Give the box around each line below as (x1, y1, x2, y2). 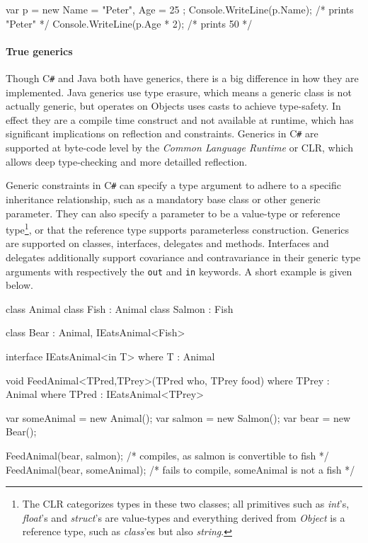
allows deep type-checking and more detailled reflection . (6, 154, 248, 168)
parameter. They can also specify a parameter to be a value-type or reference (6, 205, 340, 220)
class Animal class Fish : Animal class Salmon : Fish (6, 301, 234, 316)
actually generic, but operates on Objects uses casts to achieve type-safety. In (6, 98, 341, 113)
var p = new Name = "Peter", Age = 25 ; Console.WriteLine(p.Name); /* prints (6, 2, 354, 16)
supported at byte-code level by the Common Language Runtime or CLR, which (6, 140, 353, 155)
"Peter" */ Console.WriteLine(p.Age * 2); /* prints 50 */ (6, 16, 253, 30)
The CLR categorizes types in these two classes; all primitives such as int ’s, (22, 496, 350, 511)
